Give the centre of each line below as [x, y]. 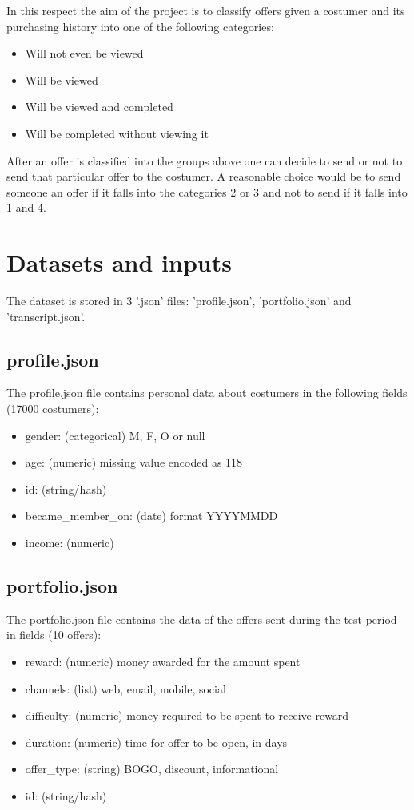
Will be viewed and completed [99, 107]
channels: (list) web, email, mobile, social [125, 688]
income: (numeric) [70, 543]
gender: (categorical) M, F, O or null [115, 435]
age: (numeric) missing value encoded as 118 [134, 462]
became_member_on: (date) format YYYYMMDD [151, 516]
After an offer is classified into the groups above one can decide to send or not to [205, 160]
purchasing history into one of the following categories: [140, 26]
